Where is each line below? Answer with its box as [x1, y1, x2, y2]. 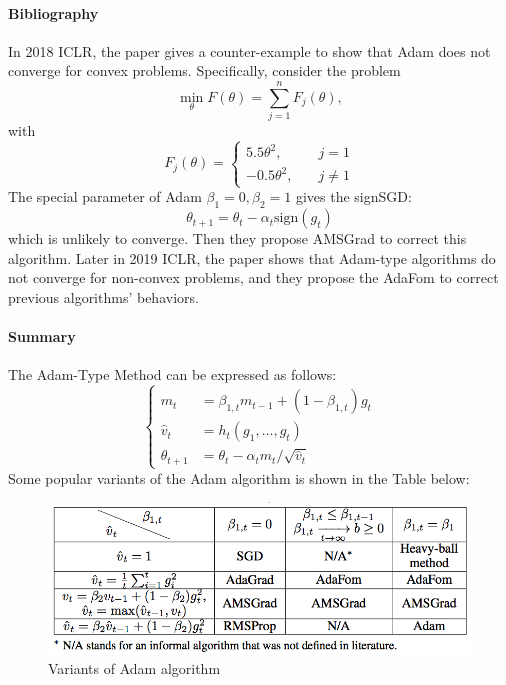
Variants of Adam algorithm [48, 658, 221, 679]
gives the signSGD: [295, 186, 412, 207]
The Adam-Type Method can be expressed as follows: [8, 364, 337, 385]
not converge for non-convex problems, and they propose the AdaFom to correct [8, 267, 499, 288]
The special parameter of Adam [8, 186, 202, 207]
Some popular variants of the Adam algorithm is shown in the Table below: [8, 467, 470, 488]
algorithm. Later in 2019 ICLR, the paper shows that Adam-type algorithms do [8, 247, 496, 268]
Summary [8, 326, 76, 347]
